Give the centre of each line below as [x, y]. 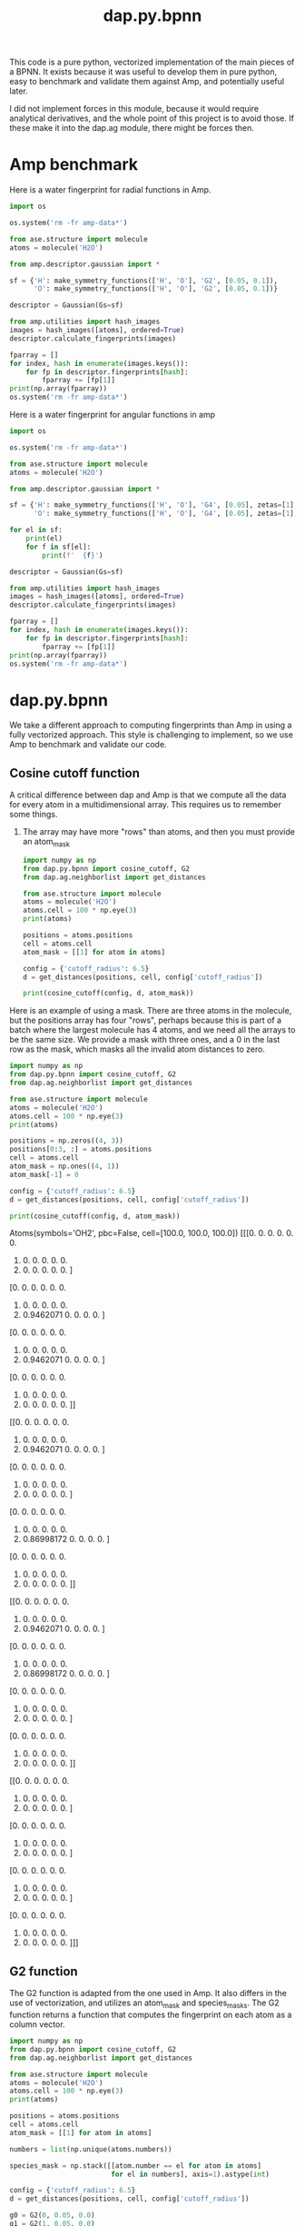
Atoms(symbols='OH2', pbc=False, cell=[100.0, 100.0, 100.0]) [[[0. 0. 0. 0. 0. [152, 1233]
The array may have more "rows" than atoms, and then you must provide [158, 832]
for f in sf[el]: [59, 547]
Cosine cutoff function [75, 773]
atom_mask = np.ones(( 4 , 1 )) [64, 1167]
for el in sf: [36, 530]
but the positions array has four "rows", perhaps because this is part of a [146, 1020]
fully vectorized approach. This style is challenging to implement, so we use [151, 735]
